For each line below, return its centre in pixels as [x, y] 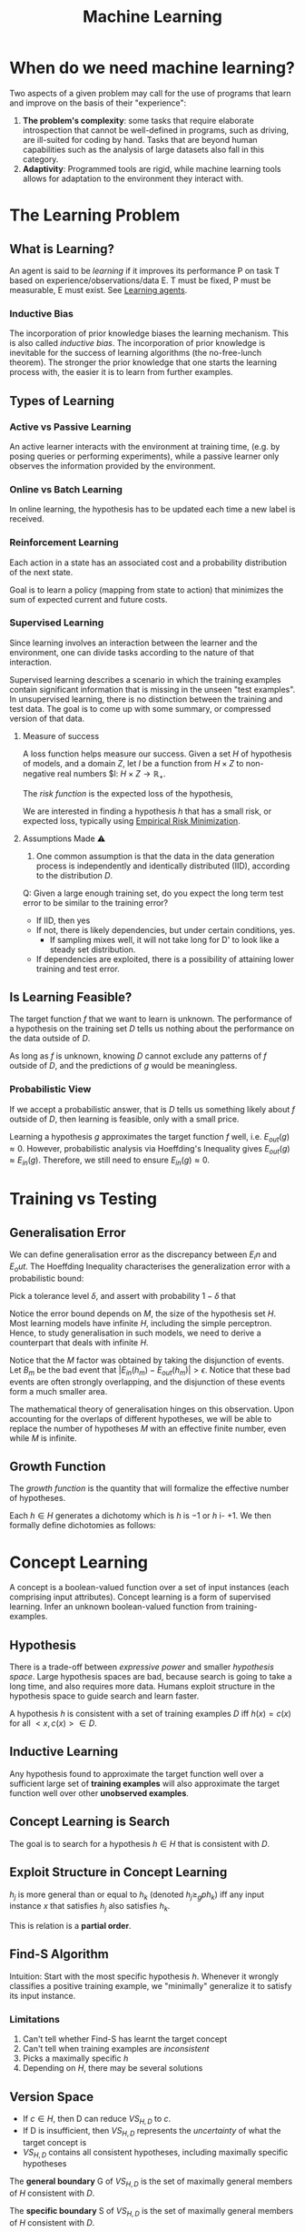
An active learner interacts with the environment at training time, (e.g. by [145, 446]
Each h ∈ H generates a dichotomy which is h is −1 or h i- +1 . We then [140, 1516]
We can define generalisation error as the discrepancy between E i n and [143, 1255]
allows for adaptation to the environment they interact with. [133, 178]
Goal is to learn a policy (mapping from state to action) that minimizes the [147, 590]
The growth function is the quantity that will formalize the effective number [149, 1488]
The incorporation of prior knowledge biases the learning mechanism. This [149, 333]
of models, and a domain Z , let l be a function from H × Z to [133, 763]
